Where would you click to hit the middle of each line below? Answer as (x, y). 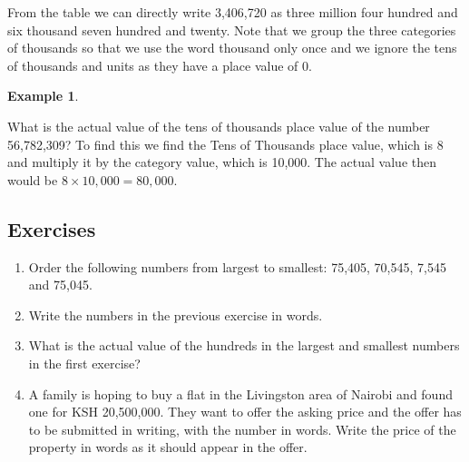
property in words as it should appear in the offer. (168, 447)
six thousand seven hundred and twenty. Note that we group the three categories (232, 29)
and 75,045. (60, 285)
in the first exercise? (84, 363)
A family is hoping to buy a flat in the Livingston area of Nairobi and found (240, 393)
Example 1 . (43, 96)
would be (33, 179)
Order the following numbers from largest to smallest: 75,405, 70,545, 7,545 (237, 266)
